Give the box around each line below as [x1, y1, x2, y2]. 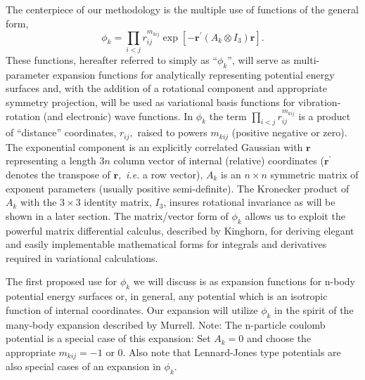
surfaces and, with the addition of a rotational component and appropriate [6, 81, 327, 96]
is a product [298, 108, 351, 123]
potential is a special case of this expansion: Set [6, 331, 211, 346]
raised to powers [137, 125, 207, 140]
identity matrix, [84, 195, 152, 209]
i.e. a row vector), [126, 166, 203, 181]
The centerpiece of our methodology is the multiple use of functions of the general [6, 2, 359, 16]
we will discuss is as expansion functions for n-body [133, 274, 356, 289]
